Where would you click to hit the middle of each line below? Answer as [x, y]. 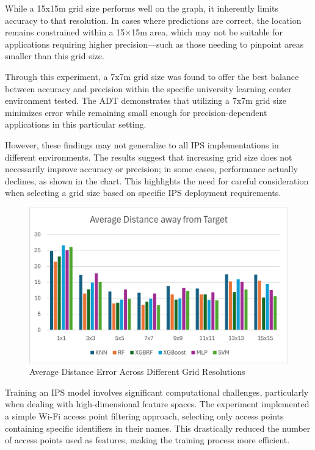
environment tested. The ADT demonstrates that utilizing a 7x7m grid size [146, 100]
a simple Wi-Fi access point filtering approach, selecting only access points [144, 416]
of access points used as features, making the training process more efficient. [147, 440]
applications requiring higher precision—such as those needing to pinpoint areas [154, 44]
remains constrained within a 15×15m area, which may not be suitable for [144, 32]
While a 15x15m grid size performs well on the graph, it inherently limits [142, 8]
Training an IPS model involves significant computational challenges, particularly [157, 392]
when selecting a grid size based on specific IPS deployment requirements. [143, 193]
